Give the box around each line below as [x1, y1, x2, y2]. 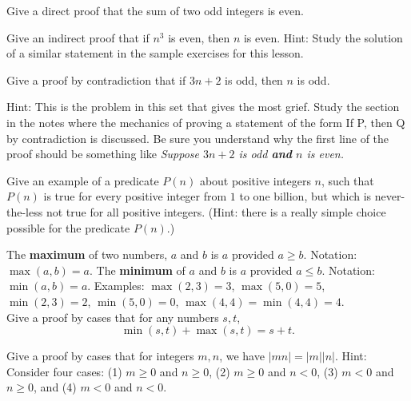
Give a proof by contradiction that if [6, 71, 186, 88]
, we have [219, 347, 265, 364]
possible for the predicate [6, 219, 130, 236]
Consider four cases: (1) [6, 363, 122, 379]
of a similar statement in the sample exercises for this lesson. [6, 45, 304, 62]
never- [374, 188, 405, 204]
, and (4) [34, 379, 77, 395]
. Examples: [87, 277, 145, 294]
